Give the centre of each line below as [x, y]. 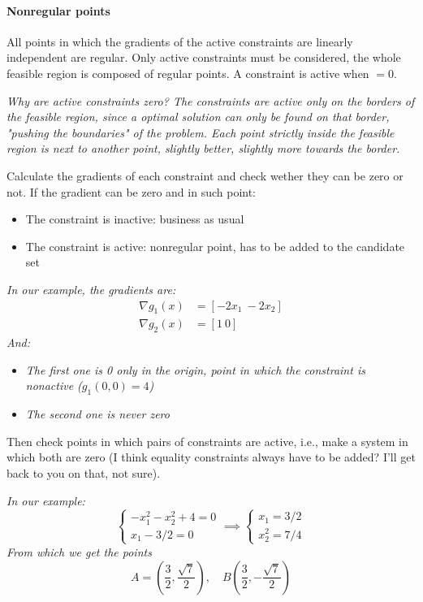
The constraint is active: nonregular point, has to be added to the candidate [215, 246]
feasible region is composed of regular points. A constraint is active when [188, 73]
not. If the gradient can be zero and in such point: [132, 191]
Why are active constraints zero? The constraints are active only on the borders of [211, 100]
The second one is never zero [97, 414]
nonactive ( [54, 385]
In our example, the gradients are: [91, 289]
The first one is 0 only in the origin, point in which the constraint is [195, 369]
